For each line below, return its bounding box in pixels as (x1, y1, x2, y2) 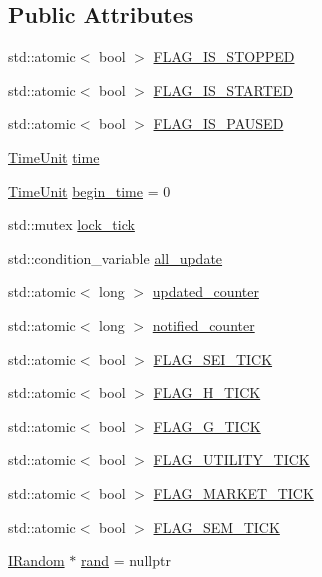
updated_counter (152, 281, 259, 302)
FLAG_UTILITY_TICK (153, 449, 310, 470)
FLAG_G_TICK (153, 415, 261, 436)
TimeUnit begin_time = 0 (8, 180, 171, 201)
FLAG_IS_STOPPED (153, 46, 295, 67)
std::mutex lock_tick (8, 214, 135, 235)
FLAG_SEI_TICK (153, 348, 273, 369)
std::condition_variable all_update (8, 247, 223, 268)
